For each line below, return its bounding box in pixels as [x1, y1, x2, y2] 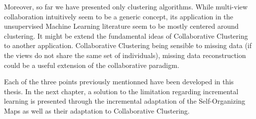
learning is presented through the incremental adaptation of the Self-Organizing [4, 96, 246, 106]
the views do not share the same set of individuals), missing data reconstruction [4, 50, 246, 60]
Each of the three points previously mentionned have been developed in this [4, 76, 234, 87]
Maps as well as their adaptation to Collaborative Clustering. [4, 105, 190, 116]
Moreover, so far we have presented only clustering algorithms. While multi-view [4, 1, 248, 11]
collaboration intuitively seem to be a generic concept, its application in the [4, 11, 233, 21]
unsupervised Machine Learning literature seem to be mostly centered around [4, 21, 239, 31]
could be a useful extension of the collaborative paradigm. [4, 59, 179, 70]
